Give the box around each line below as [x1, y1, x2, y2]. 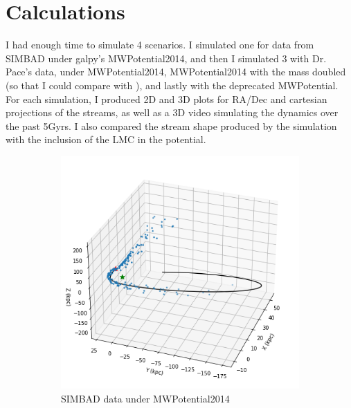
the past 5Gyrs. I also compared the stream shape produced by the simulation [6, 118, 337, 133]
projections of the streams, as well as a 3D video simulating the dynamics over [6, 105, 339, 120]
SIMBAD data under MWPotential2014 [61, 391, 230, 405]
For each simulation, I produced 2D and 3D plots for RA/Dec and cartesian [6, 91, 327, 106]
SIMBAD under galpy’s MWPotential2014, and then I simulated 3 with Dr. [6, 50, 327, 65]
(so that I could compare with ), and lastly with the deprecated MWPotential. [6, 77, 339, 92]
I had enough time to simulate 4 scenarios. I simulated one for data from [6, 37, 314, 52]
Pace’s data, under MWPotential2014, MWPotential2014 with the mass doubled [6, 64, 346, 79]
